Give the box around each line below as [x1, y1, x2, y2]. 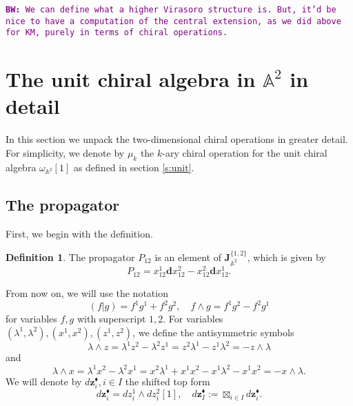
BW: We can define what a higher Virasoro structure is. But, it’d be [6, 5, 336, 14]
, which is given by [247, 250, 326, 264]
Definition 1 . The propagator [6, 250, 135, 264]
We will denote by [6, 374, 82, 388]
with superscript [77, 311, 146, 326]
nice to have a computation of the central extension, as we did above [6, 16, 341, 26]
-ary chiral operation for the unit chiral [162, 145, 327, 159]
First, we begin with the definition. [6, 226, 153, 240]
